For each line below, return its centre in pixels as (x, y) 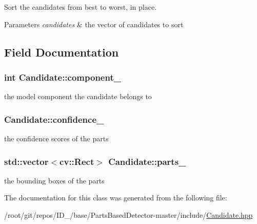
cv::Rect (77, 161)
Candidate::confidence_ (54, 119)
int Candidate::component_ (63, 77)
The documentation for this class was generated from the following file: (116, 198)
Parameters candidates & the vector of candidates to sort (94, 24)
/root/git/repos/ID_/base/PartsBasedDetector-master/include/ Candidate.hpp (128, 215)
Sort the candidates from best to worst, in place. (81, 7)
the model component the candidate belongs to (78, 96)
